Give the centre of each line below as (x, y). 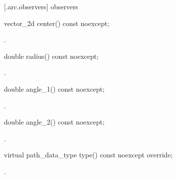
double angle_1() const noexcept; (54, 89)
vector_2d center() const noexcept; (57, 23)
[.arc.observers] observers (41, 6)
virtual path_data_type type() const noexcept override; (88, 155)
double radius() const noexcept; (51, 56)
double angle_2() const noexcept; (54, 122)
